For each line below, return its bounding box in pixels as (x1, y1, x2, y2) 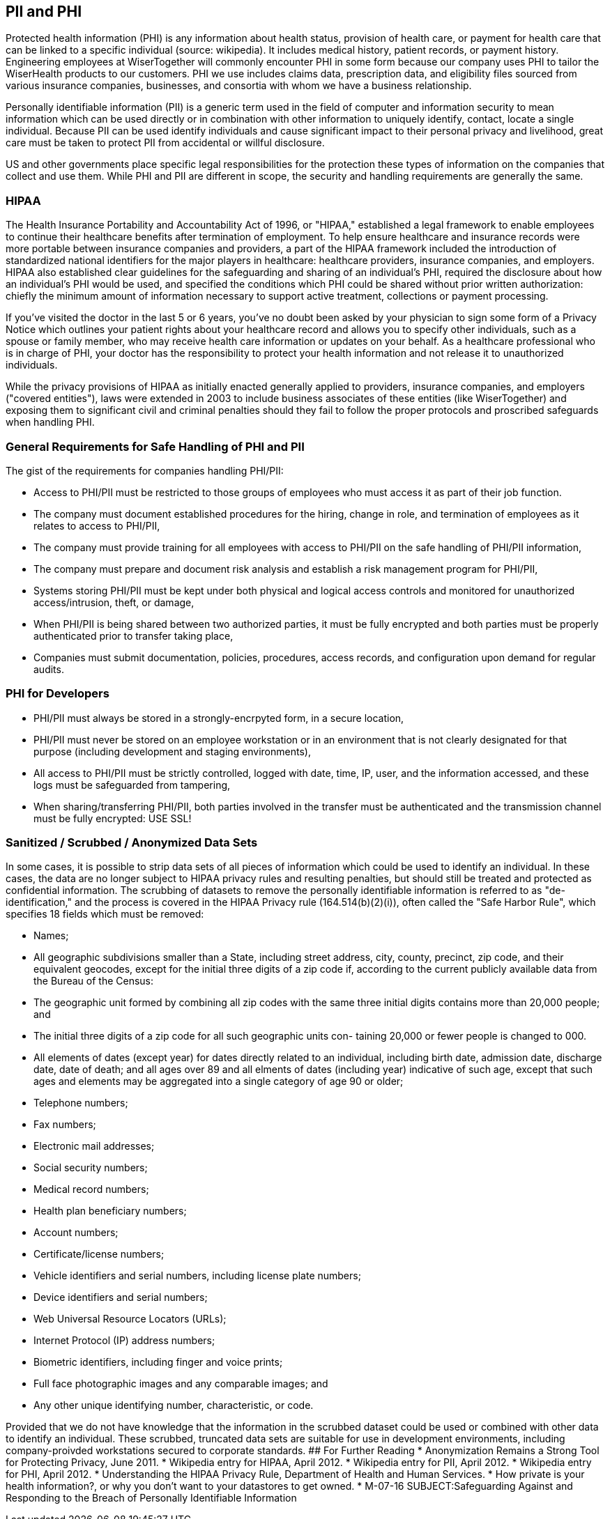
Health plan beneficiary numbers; (33, 1205, 187, 1217)
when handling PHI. (6, 416, 95, 429)
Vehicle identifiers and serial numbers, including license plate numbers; (33, 1270, 361, 1282)
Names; (33, 930, 69, 942)
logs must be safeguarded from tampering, (33, 778, 231, 791)
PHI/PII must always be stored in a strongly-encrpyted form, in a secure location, (33, 711, 404, 724)
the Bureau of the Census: (33, 975, 154, 987)
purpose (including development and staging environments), (33, 745, 311, 757)
